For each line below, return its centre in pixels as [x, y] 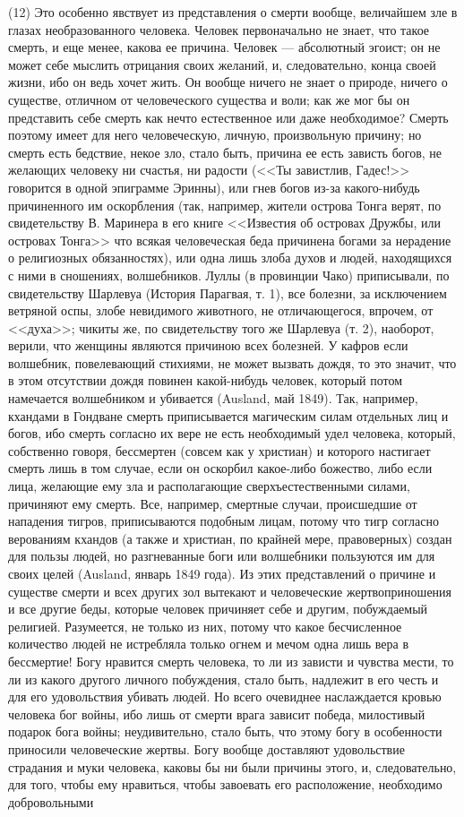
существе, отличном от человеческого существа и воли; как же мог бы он [209, 99]
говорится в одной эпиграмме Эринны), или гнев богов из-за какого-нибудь [214, 187]
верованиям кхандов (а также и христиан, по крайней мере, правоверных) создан [230, 538]
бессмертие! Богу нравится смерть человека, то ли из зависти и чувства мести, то [231, 661]
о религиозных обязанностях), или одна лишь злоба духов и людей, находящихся [230, 258]
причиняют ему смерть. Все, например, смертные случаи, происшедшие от [213, 503]
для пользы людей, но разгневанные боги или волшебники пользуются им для [222, 556]
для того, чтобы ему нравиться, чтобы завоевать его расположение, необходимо [225, 784]
